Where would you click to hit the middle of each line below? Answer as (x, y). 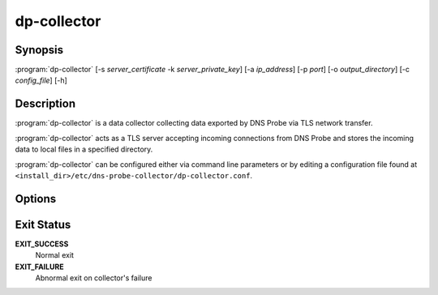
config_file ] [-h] (41, 80)
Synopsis (39, 50)
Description (45, 104)
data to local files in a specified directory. (84, 149)
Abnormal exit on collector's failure (94, 278)
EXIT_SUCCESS (42, 244)
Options (36, 199)
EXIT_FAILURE (39, 267)
